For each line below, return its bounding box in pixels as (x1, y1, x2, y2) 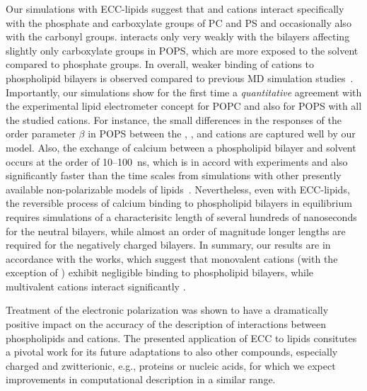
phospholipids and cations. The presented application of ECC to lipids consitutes (6, 330, 357, 345)
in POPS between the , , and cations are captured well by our (88, 126, 356, 141)
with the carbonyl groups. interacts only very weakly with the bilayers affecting (6, 29, 350, 44)
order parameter (6, 126, 76, 141)
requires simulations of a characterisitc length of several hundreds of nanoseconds (6, 209, 357, 224)
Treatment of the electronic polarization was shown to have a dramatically (6, 302, 329, 317)
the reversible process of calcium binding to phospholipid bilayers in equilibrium (6, 195, 352, 210)
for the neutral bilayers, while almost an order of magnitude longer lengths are (6, 223, 346, 238)
